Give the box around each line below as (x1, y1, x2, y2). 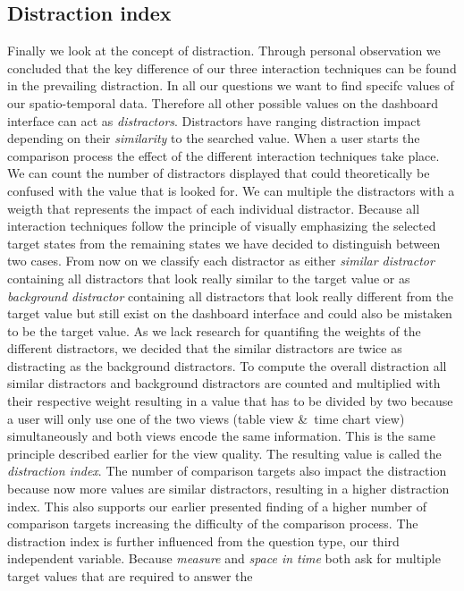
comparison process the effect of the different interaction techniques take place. (7, 146, 440, 165)
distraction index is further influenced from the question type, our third (7, 531, 400, 550)
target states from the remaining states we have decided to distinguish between (7, 233, 441, 252)
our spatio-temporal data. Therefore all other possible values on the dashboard (7, 93, 439, 112)
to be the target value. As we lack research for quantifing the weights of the (7, 321, 421, 340)
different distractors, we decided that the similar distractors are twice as (7, 339, 402, 358)
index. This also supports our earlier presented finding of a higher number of (7, 496, 426, 515)
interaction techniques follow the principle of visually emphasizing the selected (7, 216, 436, 235)
